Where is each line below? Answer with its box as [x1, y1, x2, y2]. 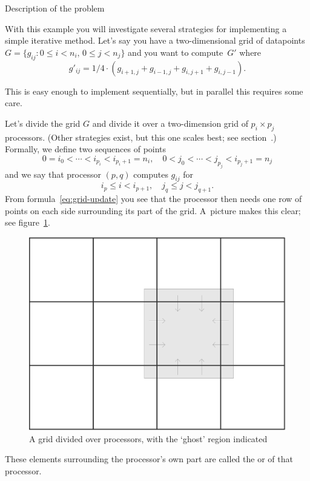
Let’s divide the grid [5, 116, 81, 129]
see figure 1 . [5, 216, 50, 229]
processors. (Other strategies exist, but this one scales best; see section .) [5, 130, 277, 143]
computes [133, 167, 168, 180]
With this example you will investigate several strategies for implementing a [5, 22, 287, 35]
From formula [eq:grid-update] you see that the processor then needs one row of [5, 192, 302, 205]
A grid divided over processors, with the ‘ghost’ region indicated [29, 432, 268, 445]
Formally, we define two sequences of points [5, 143, 167, 155]
